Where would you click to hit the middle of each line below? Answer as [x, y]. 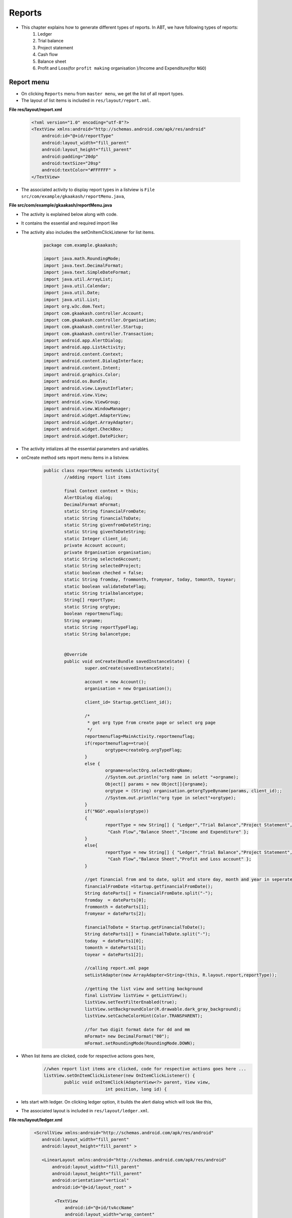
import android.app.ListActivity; [85, 347]
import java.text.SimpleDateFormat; [87, 272]
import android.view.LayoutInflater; [89, 388]
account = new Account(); [115, 682]
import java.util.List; [72, 299]
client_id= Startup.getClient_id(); [128, 702]
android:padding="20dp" [70, 156]
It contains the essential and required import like [69, 223]
